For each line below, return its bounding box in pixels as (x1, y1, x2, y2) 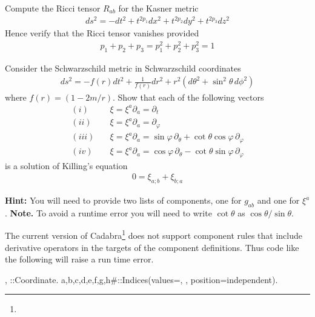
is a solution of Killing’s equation (5, 159, 128, 172)
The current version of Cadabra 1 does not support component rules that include (5, 227, 302, 242)
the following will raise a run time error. (5, 253, 154, 265)
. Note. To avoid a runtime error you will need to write (5, 206, 212, 219)
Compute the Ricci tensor (5, 2, 101, 14)
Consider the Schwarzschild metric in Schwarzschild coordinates (5, 61, 241, 74)
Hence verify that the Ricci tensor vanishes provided (5, 27, 199, 39)
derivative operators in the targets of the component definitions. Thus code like (5, 241, 299, 253)
